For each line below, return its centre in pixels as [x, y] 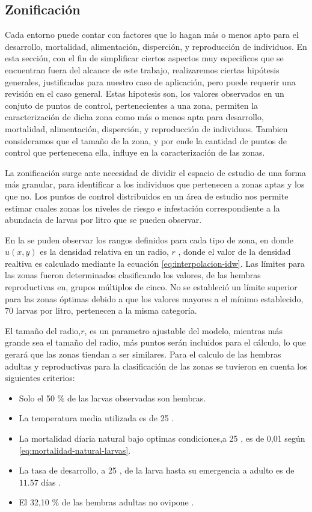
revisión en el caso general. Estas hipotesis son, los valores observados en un [145, 93]
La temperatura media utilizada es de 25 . [96, 418]
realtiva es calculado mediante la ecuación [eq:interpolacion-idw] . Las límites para [155, 263]
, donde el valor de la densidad [234, 251]
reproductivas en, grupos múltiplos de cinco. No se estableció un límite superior [151, 287]
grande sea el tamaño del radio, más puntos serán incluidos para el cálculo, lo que [155, 342]
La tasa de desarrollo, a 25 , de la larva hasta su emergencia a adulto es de [157, 470]
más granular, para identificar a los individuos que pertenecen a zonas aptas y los [155, 184]
